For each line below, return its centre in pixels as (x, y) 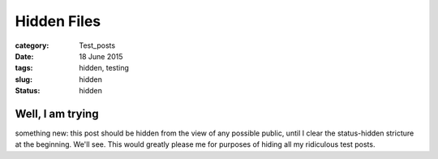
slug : (24, 79)
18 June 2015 (101, 56)
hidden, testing (104, 68)
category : (32, 45)
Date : (24, 56)
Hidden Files (58, 21)
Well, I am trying (57, 114)
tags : (24, 68)
